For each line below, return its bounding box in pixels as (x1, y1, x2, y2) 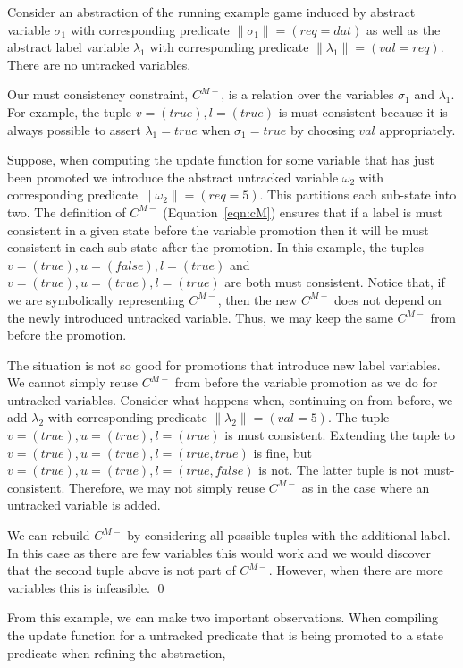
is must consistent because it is (278, 102, 448, 121)
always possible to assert (7, 120, 141, 139)
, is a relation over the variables (221, 85, 394, 104)
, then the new (217, 290, 298, 309)
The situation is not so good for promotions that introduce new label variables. (7, 355, 441, 374)
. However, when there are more (268, 561, 443, 579)
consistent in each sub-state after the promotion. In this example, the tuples (7, 238, 425, 257)
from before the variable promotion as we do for (174, 373, 438, 392)
